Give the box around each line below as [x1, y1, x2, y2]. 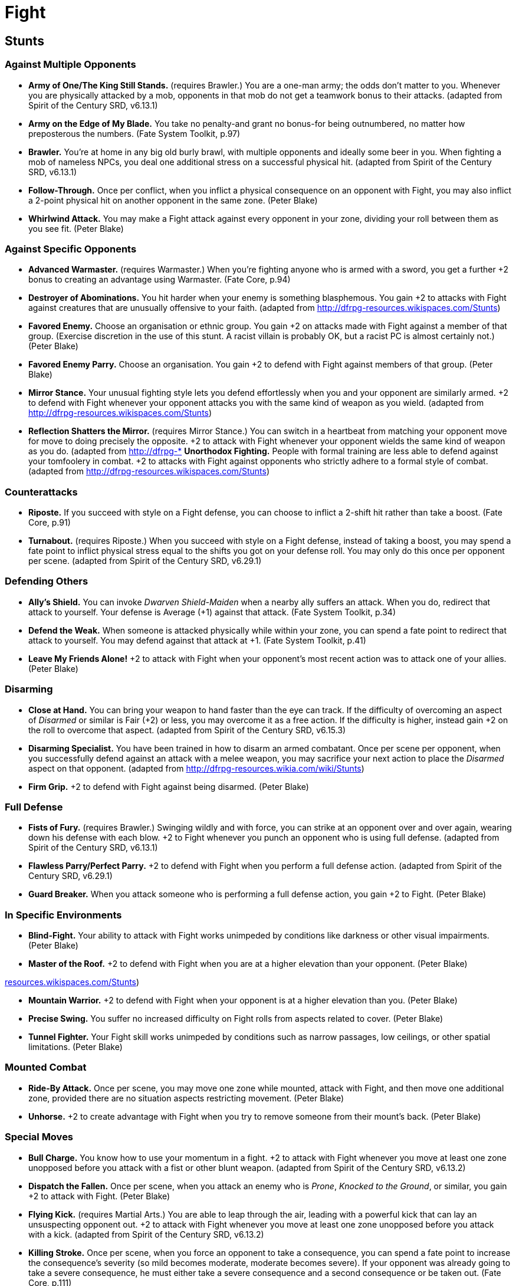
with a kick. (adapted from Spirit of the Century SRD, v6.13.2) [28, 1229, 264, 1239]
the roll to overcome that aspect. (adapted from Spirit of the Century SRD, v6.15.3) [28, 724, 346, 735]
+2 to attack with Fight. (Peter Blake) [28, 1190, 170, 1201]
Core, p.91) [28, 517, 71, 528]
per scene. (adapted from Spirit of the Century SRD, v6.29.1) [28, 556, 262, 566]
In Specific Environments [5, 908, 122, 921]
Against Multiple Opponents [5, 58, 136, 71]
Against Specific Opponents [5, 242, 137, 255]
